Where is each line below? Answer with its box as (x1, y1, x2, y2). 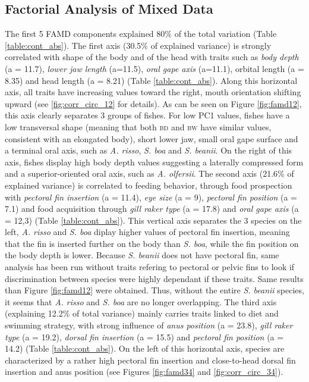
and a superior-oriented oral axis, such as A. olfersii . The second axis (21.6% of (5, 167, 294, 180)
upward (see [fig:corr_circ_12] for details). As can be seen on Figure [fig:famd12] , (5, 97, 302, 109)
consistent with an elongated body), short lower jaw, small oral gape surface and (5, 132, 298, 145)
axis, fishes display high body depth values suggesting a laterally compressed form (5, 155, 304, 168)
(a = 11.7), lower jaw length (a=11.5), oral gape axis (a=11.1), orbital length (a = (5, 62, 304, 74)
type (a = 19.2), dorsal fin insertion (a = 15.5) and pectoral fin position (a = (5, 330, 284, 343)
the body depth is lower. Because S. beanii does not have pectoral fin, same (5, 249, 279, 261)
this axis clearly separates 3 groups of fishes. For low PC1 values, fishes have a (5, 109, 290, 121)
